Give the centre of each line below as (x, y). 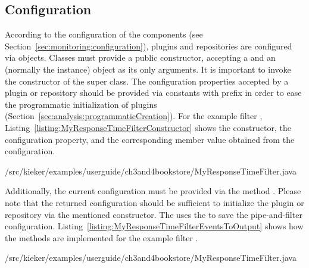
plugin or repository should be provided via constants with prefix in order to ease (153, 93)
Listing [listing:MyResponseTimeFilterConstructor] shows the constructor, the (148, 127)
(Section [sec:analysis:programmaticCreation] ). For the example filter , (134, 116)
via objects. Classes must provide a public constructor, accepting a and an (140, 57)
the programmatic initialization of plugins (81, 104)
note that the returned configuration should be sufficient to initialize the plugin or (154, 202)
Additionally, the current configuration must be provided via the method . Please (153, 191)
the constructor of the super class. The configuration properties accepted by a (147, 81)
